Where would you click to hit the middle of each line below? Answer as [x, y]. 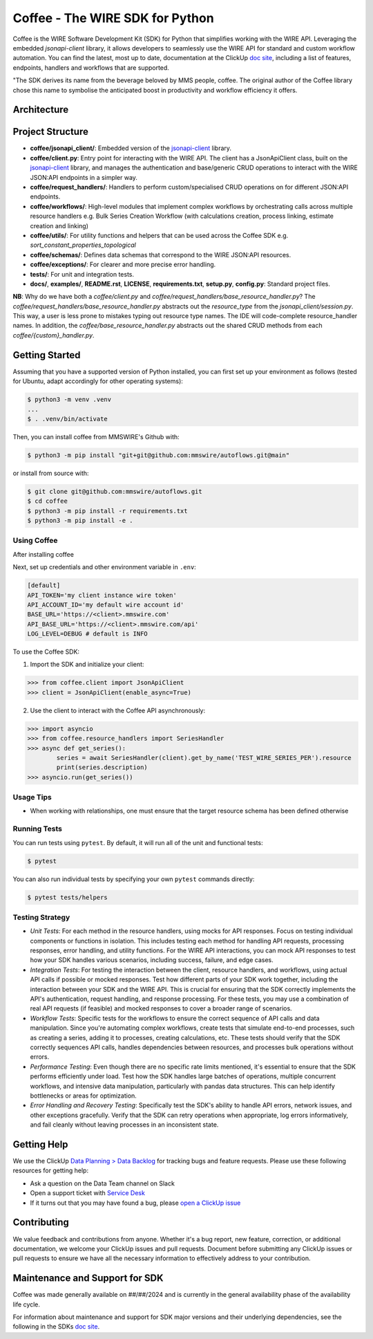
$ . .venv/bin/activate [68, 419]
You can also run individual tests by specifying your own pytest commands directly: [134, 879]
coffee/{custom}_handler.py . [54, 335]
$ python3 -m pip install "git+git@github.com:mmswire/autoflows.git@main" [159, 455]
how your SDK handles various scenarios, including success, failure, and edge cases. [152, 960]
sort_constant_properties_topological [83, 245]
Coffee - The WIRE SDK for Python [113, 18]
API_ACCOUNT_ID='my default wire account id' [106, 604]
